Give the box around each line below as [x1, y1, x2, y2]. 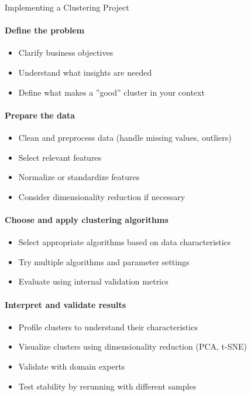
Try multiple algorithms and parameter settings [18, 255, 190, 268]
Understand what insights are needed [18, 66, 152, 78]
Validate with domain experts [18, 360, 125, 372]
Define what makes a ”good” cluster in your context [18, 86, 205, 98]
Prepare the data [5, 109, 75, 121]
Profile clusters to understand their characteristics [18, 320, 198, 333]
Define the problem [5, 24, 85, 36]
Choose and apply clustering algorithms [5, 213, 169, 225]
